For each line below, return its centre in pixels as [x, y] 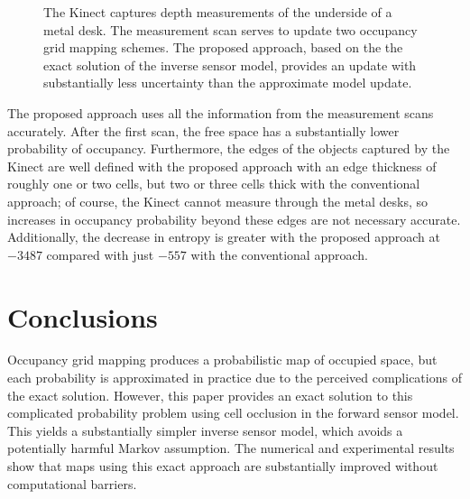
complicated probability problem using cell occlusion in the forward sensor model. [233, 413]
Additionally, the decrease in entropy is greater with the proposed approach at [224, 237]
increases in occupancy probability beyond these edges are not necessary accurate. [234, 219]
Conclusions [83, 316]
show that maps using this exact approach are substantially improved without [223, 466]
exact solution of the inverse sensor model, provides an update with [230, 65]
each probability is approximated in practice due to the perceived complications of [235, 378]
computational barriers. [72, 483]
